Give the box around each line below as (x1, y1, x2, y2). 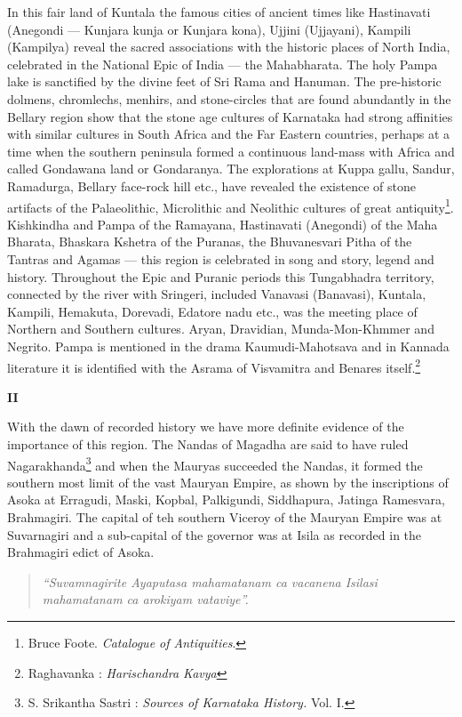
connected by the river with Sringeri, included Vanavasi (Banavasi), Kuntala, (7, 285, 426, 303)
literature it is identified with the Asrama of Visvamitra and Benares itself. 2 (7, 355, 421, 376)
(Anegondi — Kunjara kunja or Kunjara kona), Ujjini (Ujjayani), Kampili (7, 20, 411, 38)
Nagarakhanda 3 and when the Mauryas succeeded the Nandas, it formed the (7, 453, 423, 474)
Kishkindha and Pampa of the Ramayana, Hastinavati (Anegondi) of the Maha (7, 214, 438, 233)
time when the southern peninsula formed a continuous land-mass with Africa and (7, 141, 455, 160)
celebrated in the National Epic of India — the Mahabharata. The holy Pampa (7, 54, 438, 73)
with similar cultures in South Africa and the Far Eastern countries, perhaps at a (7, 125, 450, 143)
